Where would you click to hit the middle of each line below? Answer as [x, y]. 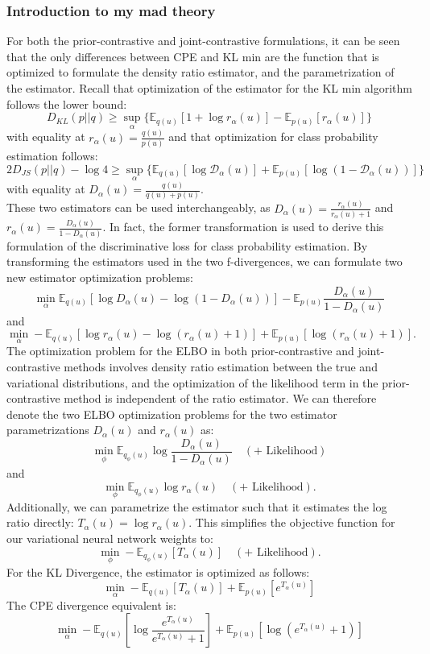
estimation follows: [52, 156]
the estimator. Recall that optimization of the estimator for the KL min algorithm [209, 88]
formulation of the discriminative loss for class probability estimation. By [187, 245]
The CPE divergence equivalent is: [91, 604]
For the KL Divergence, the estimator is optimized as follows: [158, 571]
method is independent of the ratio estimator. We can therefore [220, 398]
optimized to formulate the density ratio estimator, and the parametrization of [201, 72]
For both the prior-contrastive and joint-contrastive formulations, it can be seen [203, 41]
